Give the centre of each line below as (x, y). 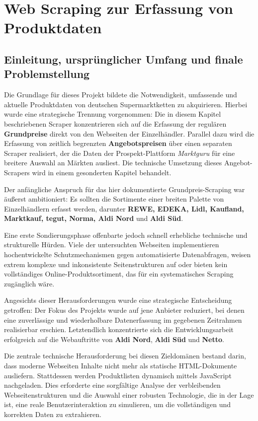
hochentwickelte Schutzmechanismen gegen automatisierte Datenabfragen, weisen (128, 254)
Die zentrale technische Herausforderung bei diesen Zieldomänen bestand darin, (125, 356)
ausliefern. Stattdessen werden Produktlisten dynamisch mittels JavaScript (118, 375)
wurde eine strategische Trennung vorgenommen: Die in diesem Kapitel (113, 114)
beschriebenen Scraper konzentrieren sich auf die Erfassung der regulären (115, 123)
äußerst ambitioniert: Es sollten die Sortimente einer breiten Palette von (114, 199)
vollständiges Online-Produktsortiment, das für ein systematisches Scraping (119, 274)
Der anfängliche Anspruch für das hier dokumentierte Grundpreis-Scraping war (125, 189)
